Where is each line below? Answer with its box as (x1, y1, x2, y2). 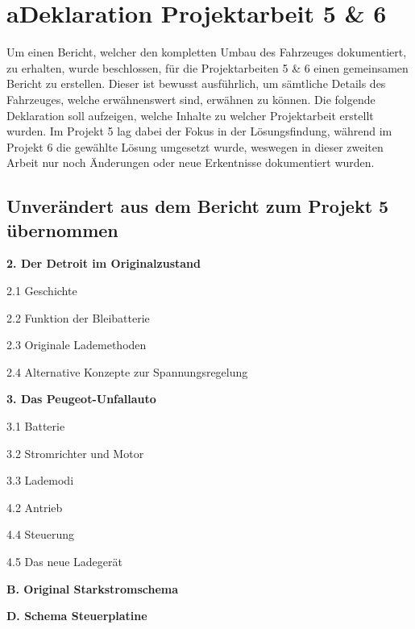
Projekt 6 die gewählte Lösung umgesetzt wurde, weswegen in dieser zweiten (6, 138, 384, 155)
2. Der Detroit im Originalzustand (6, 255, 201, 272)
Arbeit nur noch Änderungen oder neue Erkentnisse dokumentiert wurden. (6, 154, 375, 171)
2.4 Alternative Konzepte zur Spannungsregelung (6, 363, 248, 380)
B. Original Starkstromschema (6, 580, 179, 597)
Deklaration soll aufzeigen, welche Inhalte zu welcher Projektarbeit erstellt (6, 106, 374, 123)
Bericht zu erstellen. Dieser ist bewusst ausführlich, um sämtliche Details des (6, 75, 386, 92)
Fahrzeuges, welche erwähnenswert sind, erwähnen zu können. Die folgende (6, 90, 376, 107)
